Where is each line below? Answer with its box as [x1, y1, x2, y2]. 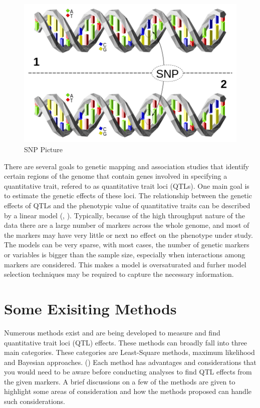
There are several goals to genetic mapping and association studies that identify [4, 161, 249, 171]
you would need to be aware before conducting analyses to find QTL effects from [4, 366, 252, 377]
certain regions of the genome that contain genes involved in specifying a [4, 171, 227, 181]
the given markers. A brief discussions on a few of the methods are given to [4, 376, 235, 386]
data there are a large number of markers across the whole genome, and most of [4, 220, 249, 230]
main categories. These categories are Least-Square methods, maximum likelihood [4, 347, 255, 357]
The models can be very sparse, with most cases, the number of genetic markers [4, 239, 249, 250]
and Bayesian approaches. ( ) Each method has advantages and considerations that [4, 356, 256, 367]
